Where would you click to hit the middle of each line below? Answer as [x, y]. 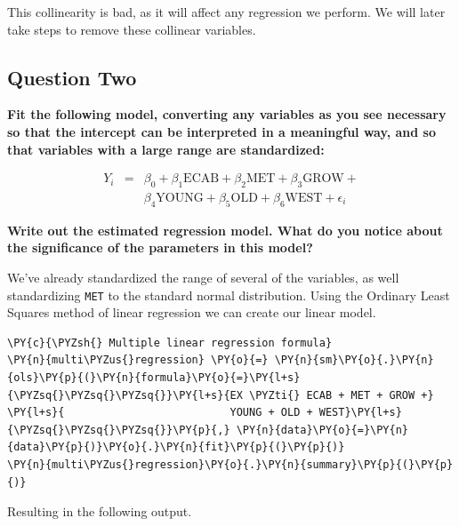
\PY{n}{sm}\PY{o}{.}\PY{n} [354, 360]
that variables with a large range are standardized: [166, 149]
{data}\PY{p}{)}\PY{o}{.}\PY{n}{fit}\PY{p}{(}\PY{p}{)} [176, 447]
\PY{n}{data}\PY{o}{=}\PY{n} [322, 430]
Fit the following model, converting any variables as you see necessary [227, 114]
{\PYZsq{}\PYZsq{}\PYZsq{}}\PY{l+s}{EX [125, 395]
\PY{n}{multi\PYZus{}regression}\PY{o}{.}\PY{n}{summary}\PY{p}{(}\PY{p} [230, 465]
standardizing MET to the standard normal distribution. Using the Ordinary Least [229, 295]
